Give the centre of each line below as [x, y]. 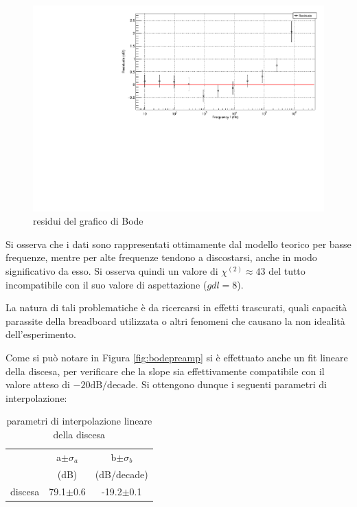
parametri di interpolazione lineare [79, 421]
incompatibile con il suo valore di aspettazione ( [106, 284]
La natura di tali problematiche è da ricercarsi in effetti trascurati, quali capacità [176, 307]
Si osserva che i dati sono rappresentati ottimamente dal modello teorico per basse [178, 244]
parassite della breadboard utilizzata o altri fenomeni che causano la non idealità [175, 320]
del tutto [287, 271]
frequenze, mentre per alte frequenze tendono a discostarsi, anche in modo [161, 257]
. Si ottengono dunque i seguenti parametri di [231, 384]
